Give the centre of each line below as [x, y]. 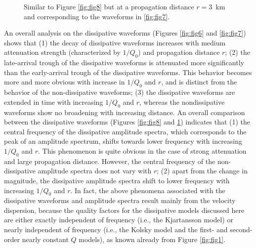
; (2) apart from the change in [202, 171]
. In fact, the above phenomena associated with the [148, 190]
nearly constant [45, 239]
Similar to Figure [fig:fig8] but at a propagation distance [109, 6]
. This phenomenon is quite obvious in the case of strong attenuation [142, 150]
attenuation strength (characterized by [62, 52]
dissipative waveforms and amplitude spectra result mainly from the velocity [120, 200]
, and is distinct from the [199, 82]
